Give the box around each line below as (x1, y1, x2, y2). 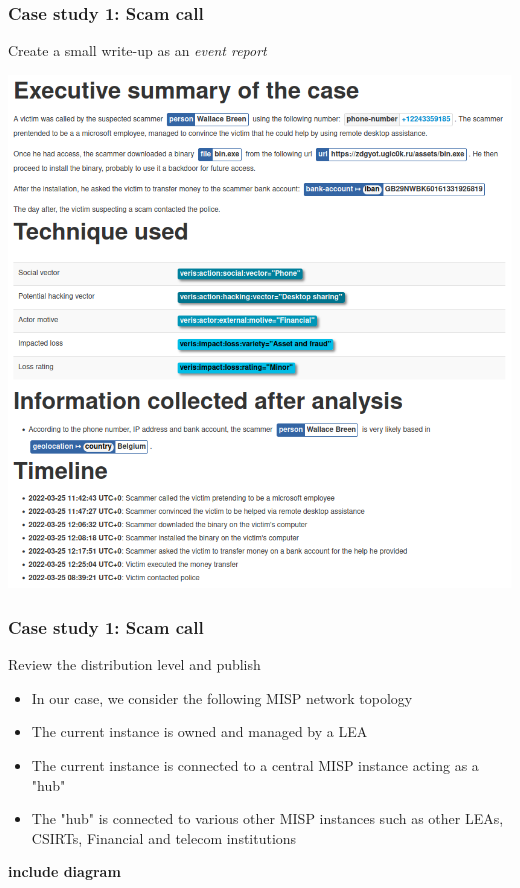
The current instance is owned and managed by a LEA (31, 721, 368, 742)
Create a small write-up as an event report (8, 40, 267, 61)
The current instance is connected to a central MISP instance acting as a (31, 755, 479, 776)
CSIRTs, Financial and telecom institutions (31, 827, 297, 848)
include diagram (8, 861, 121, 882)
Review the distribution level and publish (8, 654, 261, 675)
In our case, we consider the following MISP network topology (31, 687, 413, 708)
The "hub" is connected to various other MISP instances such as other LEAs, (31, 808, 504, 829)
